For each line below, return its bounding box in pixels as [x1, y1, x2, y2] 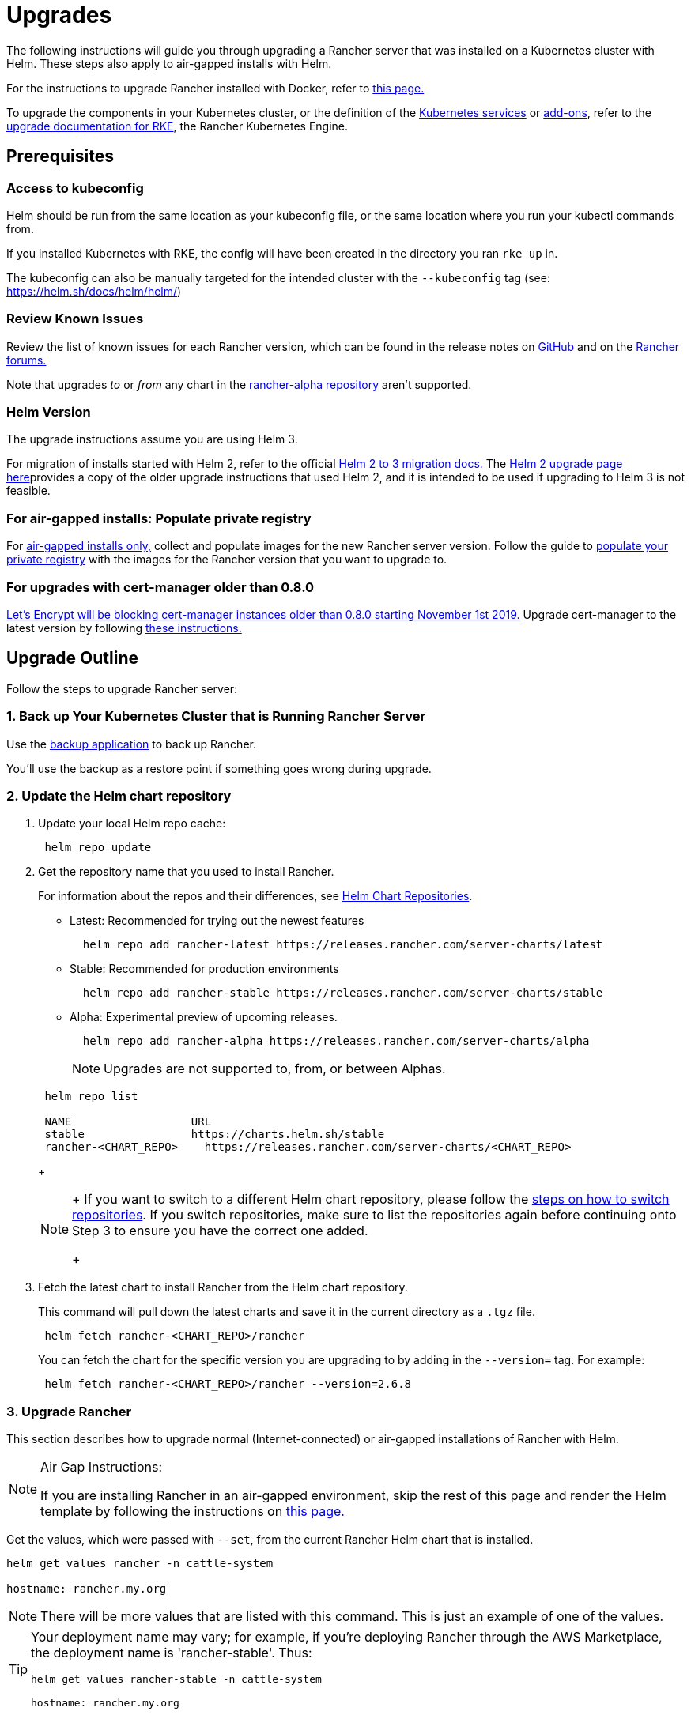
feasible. [6, 484, 51, 498]
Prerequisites [6, 146, 114, 167]
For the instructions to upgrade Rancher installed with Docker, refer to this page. [6, 81, 425, 95]
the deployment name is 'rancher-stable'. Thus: [31, 1645, 312, 1661]
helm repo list [44, 1090, 138, 1103]
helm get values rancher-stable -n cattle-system [31, 1673, 322, 1686]
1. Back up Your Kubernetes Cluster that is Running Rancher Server [6, 708, 426, 725]
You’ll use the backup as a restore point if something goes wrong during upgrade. [6, 761, 432, 775]
